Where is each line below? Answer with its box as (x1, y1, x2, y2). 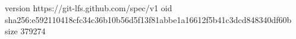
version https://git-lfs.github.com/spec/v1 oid (5, 2, 172, 14)
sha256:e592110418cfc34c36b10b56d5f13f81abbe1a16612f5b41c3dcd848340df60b (5, 13, 292, 25)
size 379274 (5, 25, 46, 37)
